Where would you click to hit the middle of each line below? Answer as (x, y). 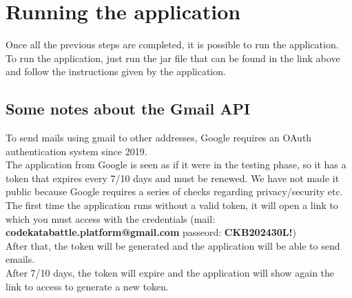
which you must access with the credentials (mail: (111, 218)
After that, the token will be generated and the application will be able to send (173, 245)
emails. (20, 259)
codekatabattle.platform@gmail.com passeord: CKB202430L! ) (151, 232)
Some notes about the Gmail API (128, 109)
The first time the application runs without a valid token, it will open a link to (172, 205)
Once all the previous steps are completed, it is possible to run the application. (172, 44)
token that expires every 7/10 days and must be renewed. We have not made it (173, 178)
